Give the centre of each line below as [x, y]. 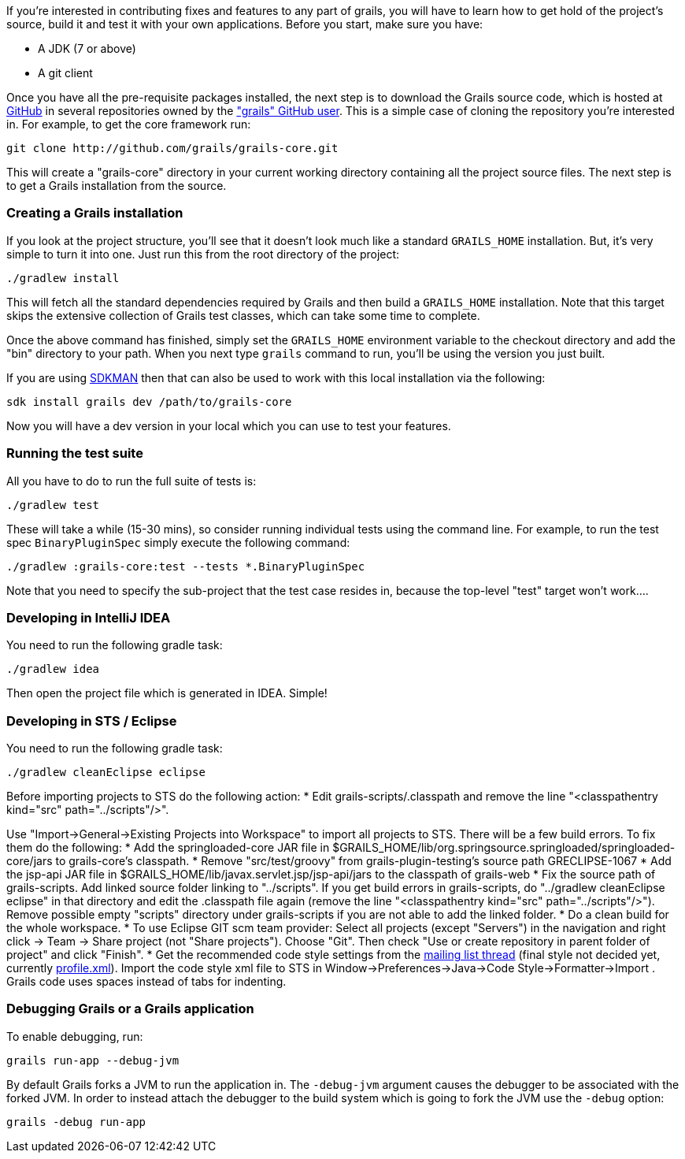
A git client [65, 73]
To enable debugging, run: [75, 1036]
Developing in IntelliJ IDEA [89, 617]
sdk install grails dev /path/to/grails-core [149, 401]
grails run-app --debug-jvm [93, 1060]
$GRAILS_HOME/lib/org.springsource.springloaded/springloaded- [504, 847]
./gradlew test [53, 505]
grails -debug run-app [76, 1122]
